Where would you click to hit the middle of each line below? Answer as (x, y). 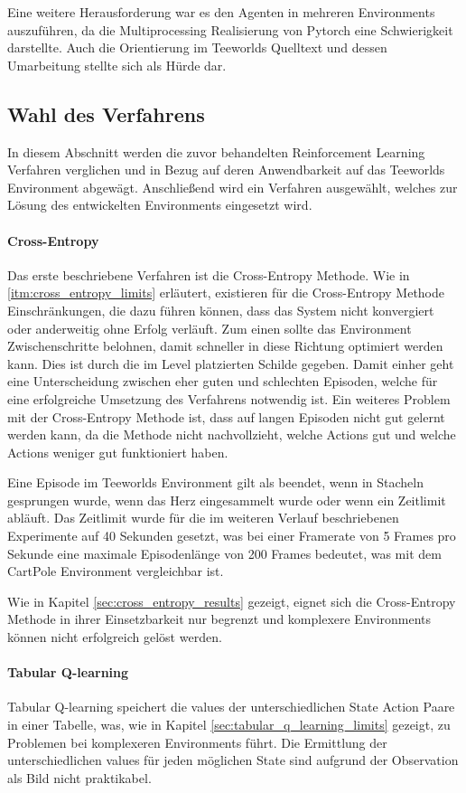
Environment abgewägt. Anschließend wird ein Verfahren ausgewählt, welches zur (233, 187)
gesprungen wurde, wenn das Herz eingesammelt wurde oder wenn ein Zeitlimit (227, 500)
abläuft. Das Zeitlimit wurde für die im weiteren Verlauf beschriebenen (203, 518)
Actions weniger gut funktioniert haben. (118, 452)
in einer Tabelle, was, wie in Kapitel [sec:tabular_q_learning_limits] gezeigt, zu (229, 725)
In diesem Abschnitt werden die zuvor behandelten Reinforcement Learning (216, 151)
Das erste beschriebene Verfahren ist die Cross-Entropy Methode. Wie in (209, 274)
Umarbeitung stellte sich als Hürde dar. (117, 65)
